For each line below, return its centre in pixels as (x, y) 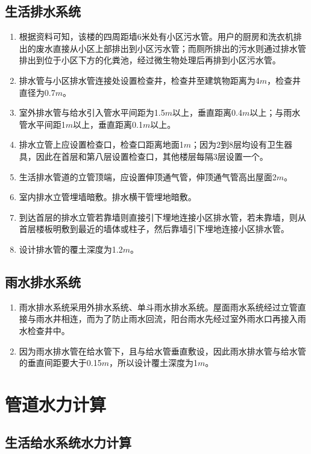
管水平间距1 (42, 124)
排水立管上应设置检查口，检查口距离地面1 (101, 144)
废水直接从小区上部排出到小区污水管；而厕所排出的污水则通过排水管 (171, 48)
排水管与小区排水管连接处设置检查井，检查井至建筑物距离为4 (139, 80)
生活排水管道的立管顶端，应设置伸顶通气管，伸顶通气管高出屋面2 (148, 176)
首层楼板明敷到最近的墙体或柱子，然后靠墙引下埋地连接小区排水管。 (154, 229)
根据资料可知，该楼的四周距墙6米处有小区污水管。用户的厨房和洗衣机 (156, 36)
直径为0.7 (37, 92)
